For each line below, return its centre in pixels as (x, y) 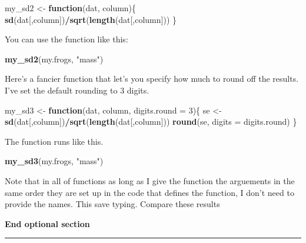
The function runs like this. (54, 141)
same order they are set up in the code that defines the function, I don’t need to (149, 192)
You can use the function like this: (66, 39)
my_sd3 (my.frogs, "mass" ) (54, 161)
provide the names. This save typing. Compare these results (112, 204)
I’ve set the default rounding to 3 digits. (77, 90)
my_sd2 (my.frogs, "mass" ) (54, 59)
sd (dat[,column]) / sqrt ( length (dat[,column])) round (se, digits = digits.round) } (151, 121)
